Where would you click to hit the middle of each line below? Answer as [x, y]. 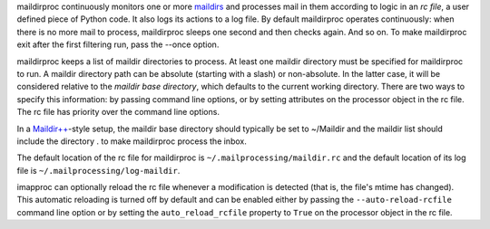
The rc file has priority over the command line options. [118, 112]
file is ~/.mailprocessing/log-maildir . [98, 170]
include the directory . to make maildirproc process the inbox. [132, 141]
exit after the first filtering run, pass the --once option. [118, 44]
